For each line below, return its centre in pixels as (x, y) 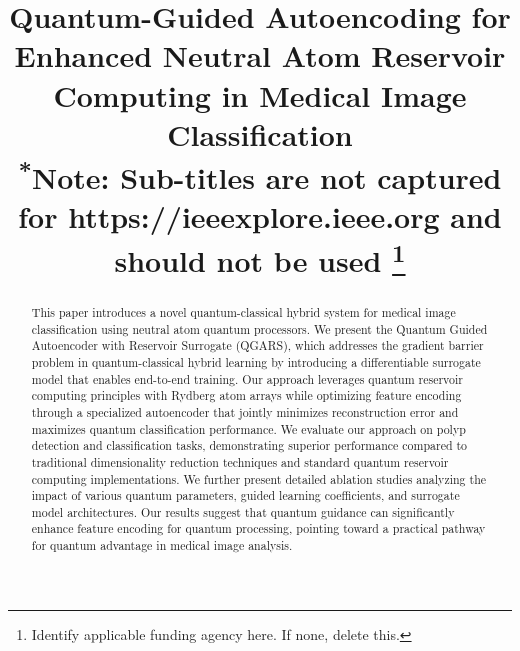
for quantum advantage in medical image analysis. (162, 545)
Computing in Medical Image (260, 94)
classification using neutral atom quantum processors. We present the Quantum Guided (259, 328)
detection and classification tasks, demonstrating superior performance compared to (249, 445)
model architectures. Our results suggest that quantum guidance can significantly (243, 511)
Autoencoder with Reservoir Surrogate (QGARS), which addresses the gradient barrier (257, 345)
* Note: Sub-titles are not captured (260, 175)
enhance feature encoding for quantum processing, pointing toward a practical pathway (258, 528)
